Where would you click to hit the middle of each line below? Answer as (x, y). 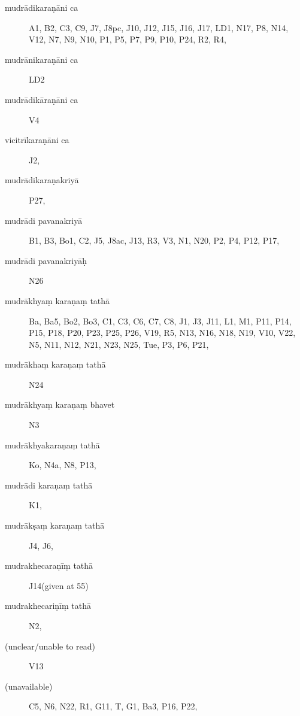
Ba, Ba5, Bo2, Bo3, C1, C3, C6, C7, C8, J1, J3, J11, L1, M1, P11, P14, (160, 321)
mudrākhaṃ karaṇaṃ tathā (55, 364)
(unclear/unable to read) (50, 646)
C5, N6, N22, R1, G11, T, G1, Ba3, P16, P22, (113, 706)
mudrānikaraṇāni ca (42, 59)
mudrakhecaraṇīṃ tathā (49, 565)
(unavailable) (29, 686)
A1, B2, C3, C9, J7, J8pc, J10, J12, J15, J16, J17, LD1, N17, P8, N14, (159, 27)
